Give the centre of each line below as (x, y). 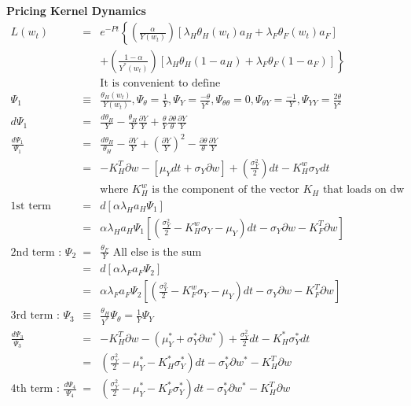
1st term (31, 206)
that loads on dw (363, 190)
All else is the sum (157, 252)
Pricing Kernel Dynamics (76, 10)
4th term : (35, 389)
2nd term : (36, 252)
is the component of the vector (226, 190)
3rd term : (35, 316)
